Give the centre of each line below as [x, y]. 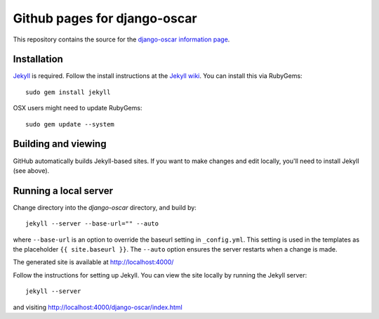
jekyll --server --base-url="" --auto [92, 224]
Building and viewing [60, 144]
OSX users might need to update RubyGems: [78, 108]
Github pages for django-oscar [105, 18]
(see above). [31, 170]
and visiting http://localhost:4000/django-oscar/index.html [98, 307]
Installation [38, 59]
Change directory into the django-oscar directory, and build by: [105, 207]
